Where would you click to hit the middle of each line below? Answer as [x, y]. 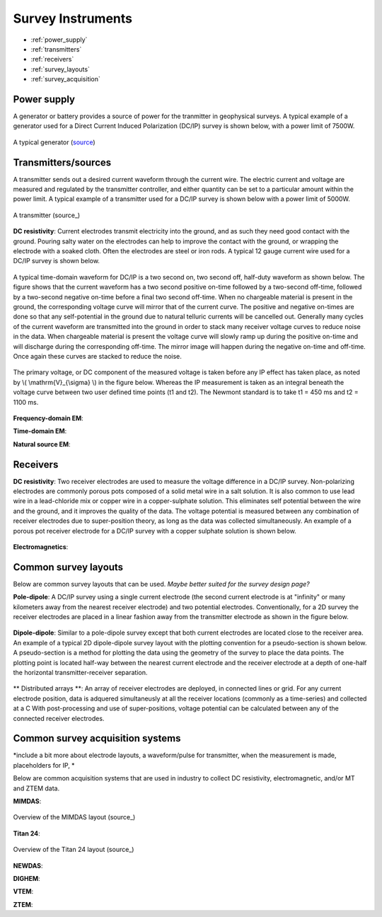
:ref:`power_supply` [59, 40]
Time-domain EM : [40, 431]
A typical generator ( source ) [54, 142]
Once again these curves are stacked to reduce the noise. [97, 356]
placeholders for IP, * [44, 765]
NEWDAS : [28, 865]
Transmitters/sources [62, 162]
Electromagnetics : [41, 547]
